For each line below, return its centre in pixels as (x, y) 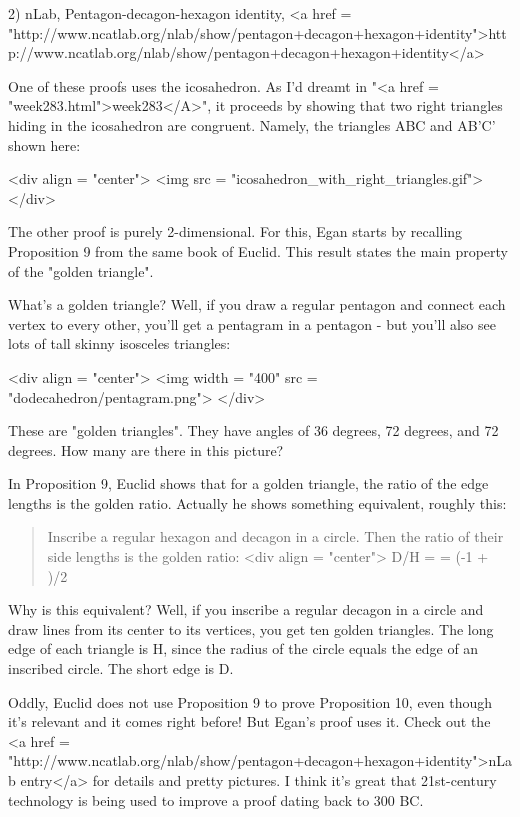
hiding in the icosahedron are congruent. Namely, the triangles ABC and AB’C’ (252, 124)
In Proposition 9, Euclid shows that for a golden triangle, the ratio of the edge (248, 483)
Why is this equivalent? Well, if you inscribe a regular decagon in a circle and (246, 609)
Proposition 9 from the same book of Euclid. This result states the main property (258, 250)
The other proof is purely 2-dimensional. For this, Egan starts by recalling (235, 231)
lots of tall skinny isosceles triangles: (119, 343)
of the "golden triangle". (81, 270)
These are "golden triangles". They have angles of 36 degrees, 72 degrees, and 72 (253, 430)
